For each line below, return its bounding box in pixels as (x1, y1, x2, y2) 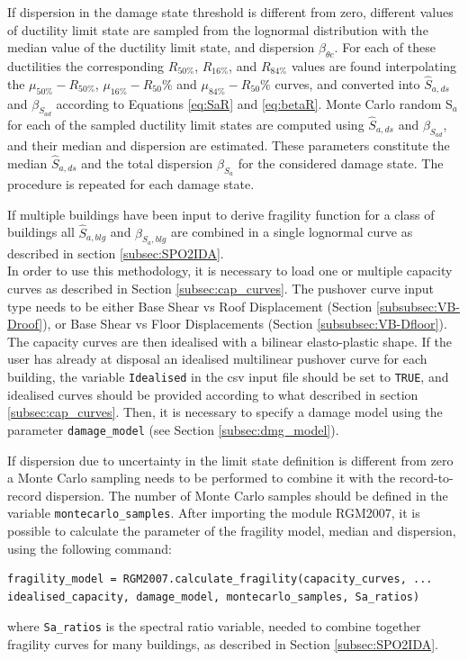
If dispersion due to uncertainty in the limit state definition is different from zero (7, 450, 454, 469)
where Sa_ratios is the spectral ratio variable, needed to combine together (7, 617, 421, 636)
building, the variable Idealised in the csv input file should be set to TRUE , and (7, 367, 449, 385)
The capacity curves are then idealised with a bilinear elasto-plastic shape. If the (7, 331, 452, 350)
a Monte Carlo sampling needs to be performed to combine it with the (7, 468, 396, 487)
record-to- (399, 468, 454, 487)
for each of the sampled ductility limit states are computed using (7, 115, 364, 134)
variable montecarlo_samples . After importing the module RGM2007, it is (7, 503, 420, 522)
